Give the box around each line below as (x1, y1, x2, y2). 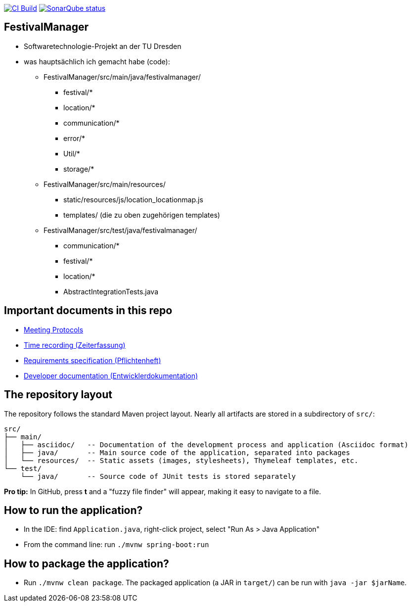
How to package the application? (4, 557, 169, 570)
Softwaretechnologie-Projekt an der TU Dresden (24, 42, 182, 50)
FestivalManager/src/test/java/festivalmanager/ (44, 226, 197, 234)
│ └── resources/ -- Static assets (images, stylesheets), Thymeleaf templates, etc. (4, 456, 359, 465)
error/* (63, 134, 85, 142)
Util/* (63, 149, 80, 158)
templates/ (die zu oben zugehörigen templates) (63, 210, 220, 219)
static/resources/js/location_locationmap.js (63, 195, 203, 204)
